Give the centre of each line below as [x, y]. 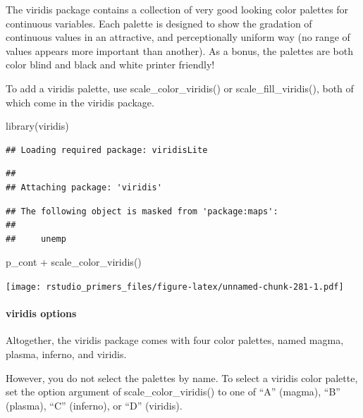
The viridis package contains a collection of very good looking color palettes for [177, 9]
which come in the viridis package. [80, 102]
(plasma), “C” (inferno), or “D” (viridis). [94, 405]
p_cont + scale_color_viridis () [74, 262]
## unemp [36, 239]
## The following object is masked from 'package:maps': [142, 211]
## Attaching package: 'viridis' [84, 187]
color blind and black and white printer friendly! [110, 64]
